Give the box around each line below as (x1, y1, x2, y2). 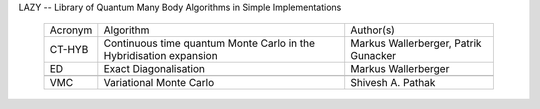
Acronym (49, 23, 93, 37)
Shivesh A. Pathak (350, 76, 436, 90)
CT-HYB (49, 43, 89, 57)
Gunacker (350, 49, 397, 63)
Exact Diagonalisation (103, 62, 205, 76)
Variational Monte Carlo (103, 76, 215, 90)
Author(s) (350, 23, 395, 37)
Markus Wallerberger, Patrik (350, 36, 482, 50)
